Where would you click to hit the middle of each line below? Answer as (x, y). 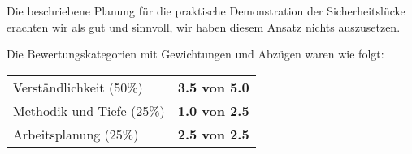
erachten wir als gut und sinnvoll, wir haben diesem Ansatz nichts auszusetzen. (204, 26)
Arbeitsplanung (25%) (76, 134)
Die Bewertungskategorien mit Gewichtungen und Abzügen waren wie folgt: (195, 54)
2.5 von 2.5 (213, 134)
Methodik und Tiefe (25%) (89, 110)
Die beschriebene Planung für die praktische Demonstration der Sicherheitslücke (206, 11)
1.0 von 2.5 (213, 110)
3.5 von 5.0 (213, 87)
